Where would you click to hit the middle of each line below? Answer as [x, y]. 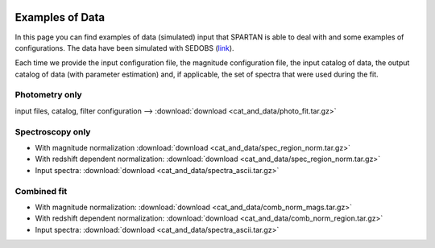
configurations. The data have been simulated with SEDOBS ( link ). [124, 48]
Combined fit [41, 191]
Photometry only [48, 95]
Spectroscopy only [53, 131]
